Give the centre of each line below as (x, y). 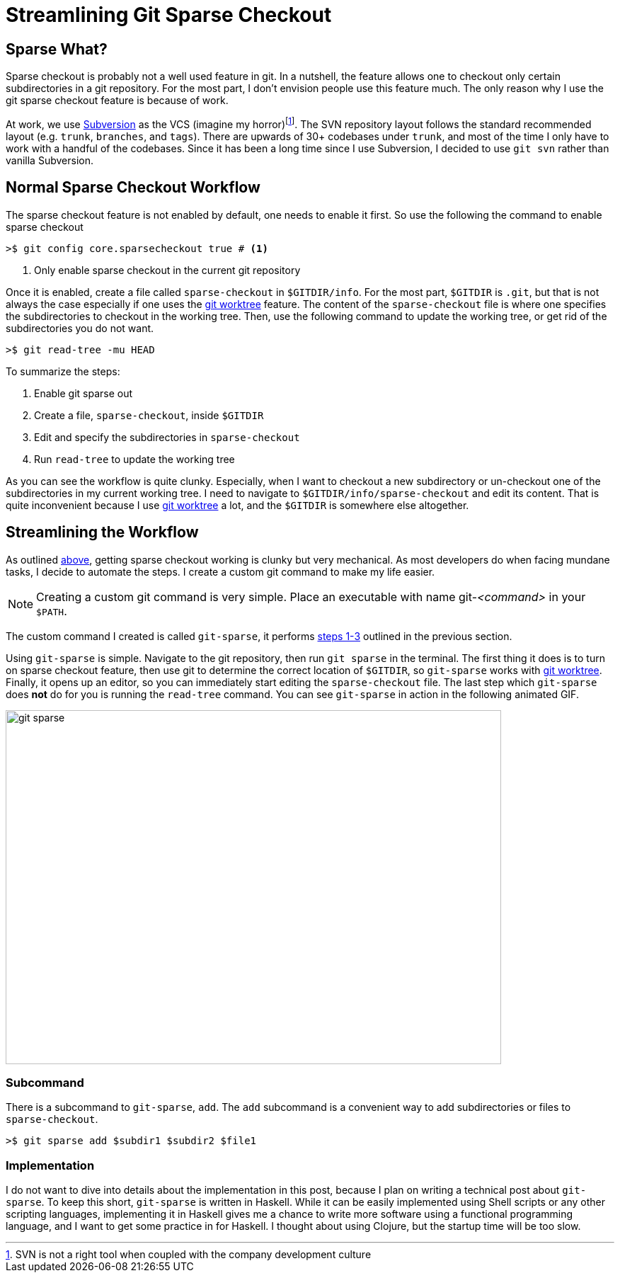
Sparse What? (57, 49)
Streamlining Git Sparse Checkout (169, 15)
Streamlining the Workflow (102, 532)
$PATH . (52, 611)
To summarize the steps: (63, 371)
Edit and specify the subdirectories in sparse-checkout (167, 437)
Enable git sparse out (84, 393)
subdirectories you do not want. (80, 328)
